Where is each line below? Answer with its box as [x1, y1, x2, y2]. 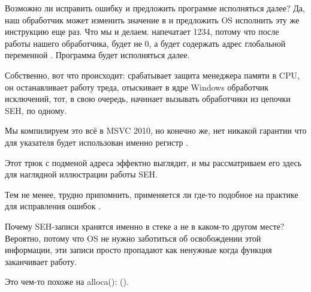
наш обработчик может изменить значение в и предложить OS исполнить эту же [5, 13, 300, 26]
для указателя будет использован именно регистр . [5, 136, 188, 148]
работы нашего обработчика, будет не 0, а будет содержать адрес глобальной [5, 37, 286, 49]
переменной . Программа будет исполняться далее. [5, 49, 190, 61]
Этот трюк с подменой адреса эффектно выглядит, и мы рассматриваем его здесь [5, 156, 302, 168]
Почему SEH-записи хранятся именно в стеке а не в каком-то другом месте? [5, 219, 285, 232]
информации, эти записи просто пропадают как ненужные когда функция [5, 243, 272, 256]
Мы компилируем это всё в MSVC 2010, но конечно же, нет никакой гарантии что [5, 124, 307, 137]
